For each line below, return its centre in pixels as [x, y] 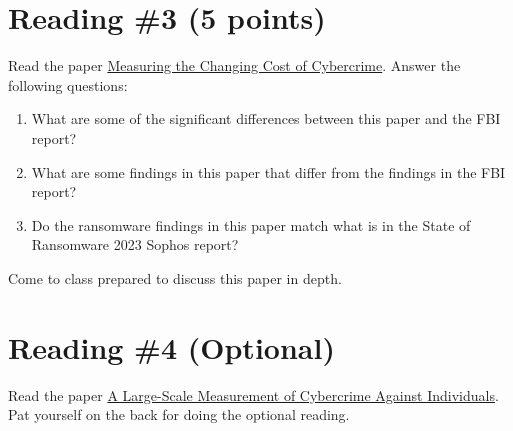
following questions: [68, 84]
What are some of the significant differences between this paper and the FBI [266, 118]
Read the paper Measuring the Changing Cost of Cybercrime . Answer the [234, 65]
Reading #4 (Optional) [171, 346]
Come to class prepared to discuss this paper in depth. [175, 277]
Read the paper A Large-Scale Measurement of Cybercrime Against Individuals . [253, 394]
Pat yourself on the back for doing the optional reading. [179, 414]
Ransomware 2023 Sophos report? [135, 244]
